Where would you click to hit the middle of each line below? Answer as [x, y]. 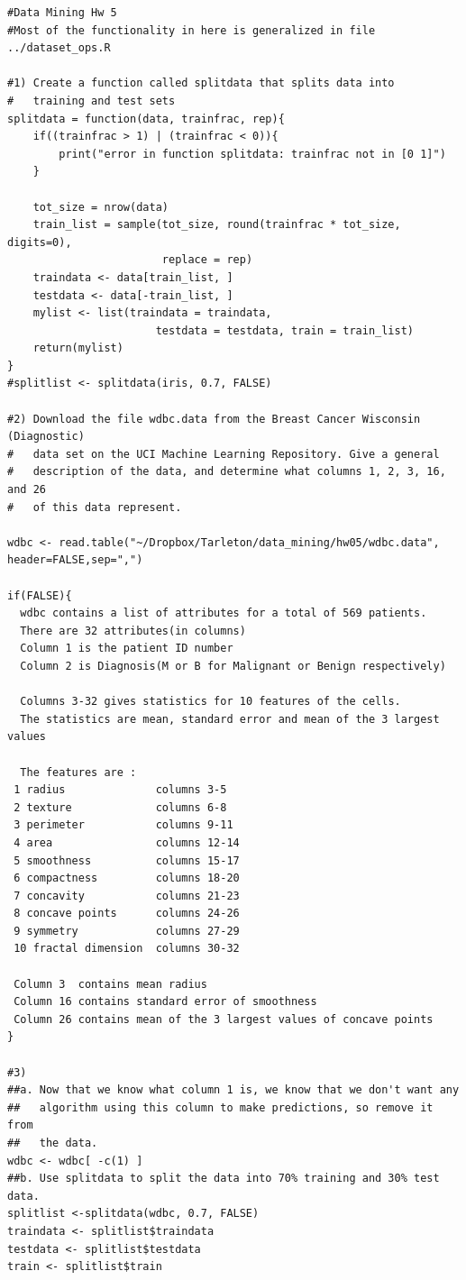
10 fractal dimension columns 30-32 [127, 949]
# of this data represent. [95, 507]
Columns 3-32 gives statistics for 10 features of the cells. [210, 702]
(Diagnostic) [46, 437]
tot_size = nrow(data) [101, 207]
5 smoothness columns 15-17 [127, 860]
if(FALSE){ [40, 595]
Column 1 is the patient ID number [127, 649]
